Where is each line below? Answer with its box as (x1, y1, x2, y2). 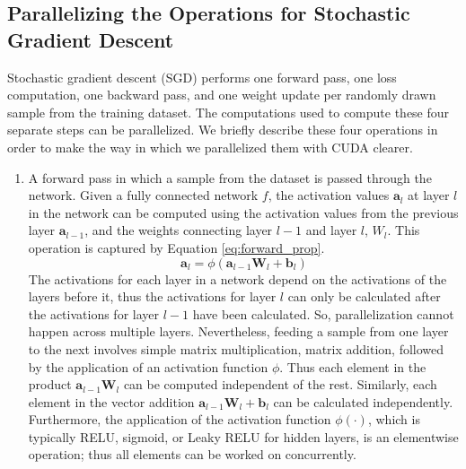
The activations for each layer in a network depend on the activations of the (28, 269, 447, 288)
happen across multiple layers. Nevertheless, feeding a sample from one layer (28, 322, 449, 341)
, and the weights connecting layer (84, 221, 273, 239)
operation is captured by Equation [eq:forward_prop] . (28, 238, 325, 256)
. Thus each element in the (279, 357, 426, 376)
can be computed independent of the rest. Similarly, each (123, 375, 437, 394)
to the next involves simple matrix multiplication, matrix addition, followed (28, 339, 444, 358)
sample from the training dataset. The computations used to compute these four (7, 102, 450, 121)
